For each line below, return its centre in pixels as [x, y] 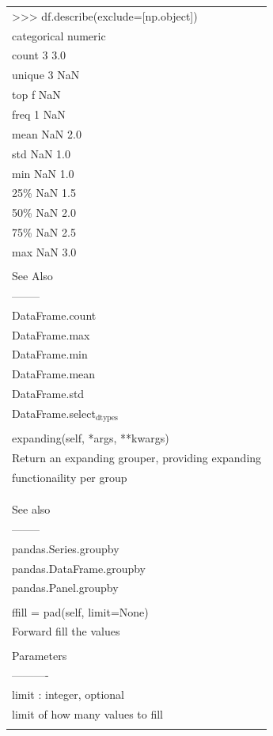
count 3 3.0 [39, 55]
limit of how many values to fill [88, 714]
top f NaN [36, 95]
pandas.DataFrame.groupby [79, 568]
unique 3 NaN [46, 75]
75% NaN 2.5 [44, 232]
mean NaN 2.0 [47, 133]
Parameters [40, 655]
